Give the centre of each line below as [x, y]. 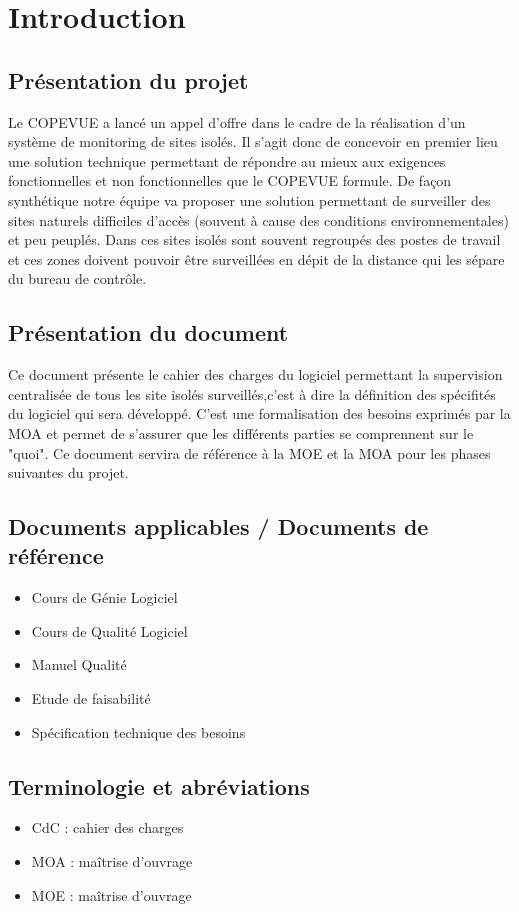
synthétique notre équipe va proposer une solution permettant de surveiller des [249, 199]
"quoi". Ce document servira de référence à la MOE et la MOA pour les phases [249, 452]
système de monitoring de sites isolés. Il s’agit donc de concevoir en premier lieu [253, 141]
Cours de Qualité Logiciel [109, 630]
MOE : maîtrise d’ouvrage [111, 894]
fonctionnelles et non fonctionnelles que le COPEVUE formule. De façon [230, 180]
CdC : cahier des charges [107, 827]
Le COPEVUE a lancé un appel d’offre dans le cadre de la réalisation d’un [237, 121]
